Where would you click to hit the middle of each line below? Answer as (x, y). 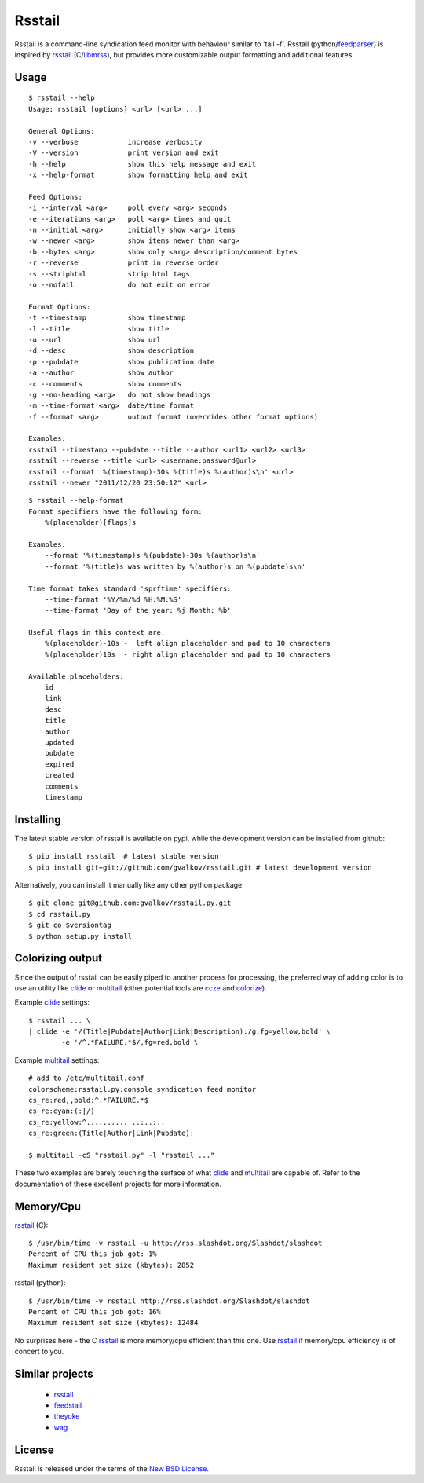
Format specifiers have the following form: (116, 511)
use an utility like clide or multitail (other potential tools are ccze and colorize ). (141, 988)
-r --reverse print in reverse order (124, 263)
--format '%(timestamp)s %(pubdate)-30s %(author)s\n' (152, 555)
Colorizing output (58, 958)
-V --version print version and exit (124, 153)
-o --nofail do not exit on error (120, 284)
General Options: (62, 131)
